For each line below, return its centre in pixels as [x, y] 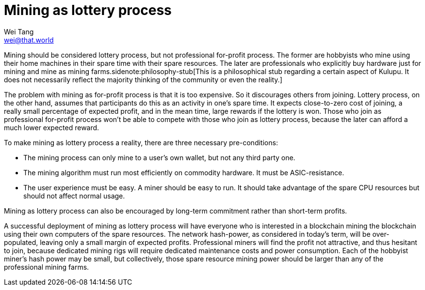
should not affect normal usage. [74, 196]
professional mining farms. [47, 267]
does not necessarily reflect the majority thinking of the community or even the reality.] [143, 79]
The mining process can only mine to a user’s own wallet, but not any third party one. [159, 157]
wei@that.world [29, 40]
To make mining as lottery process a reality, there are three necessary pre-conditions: [141, 142]
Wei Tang [19, 31]
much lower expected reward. [52, 127]
